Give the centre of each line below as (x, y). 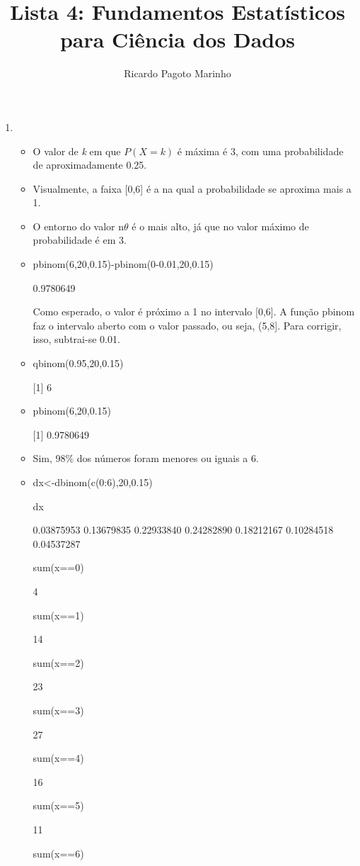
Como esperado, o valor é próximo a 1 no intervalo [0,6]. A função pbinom (194, 311)
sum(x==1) (58, 615)
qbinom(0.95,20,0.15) (78, 363)
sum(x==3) (58, 710)
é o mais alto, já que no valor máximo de (220, 226)
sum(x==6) (58, 853)
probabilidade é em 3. (80, 240)
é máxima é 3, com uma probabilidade (260, 151)
